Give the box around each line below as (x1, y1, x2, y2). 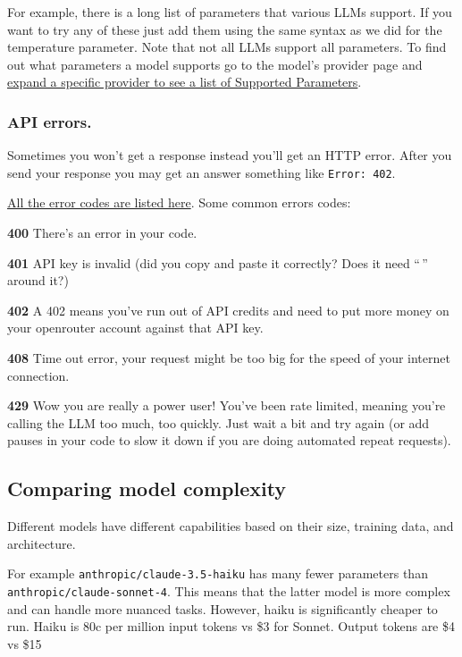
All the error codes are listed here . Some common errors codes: (7, 193, 351, 212)
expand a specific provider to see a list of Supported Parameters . (7, 72, 362, 91)
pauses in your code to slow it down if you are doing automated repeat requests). (7, 431, 451, 450)
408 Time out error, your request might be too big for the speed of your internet (7, 349, 450, 366)
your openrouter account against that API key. (7, 318, 264, 337)
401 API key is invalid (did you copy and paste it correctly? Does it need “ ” (7, 253, 428, 272)
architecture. (7, 534, 76, 552)
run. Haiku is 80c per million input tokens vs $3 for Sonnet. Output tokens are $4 (7, 617, 456, 636)
